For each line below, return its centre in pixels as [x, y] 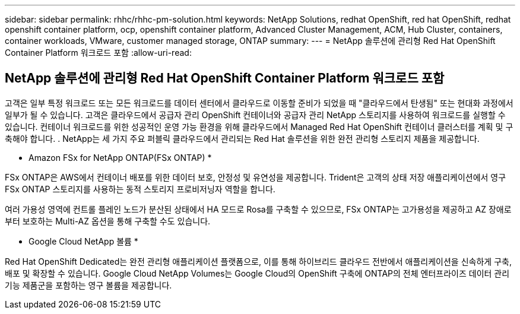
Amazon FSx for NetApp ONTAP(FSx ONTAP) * [120, 157]
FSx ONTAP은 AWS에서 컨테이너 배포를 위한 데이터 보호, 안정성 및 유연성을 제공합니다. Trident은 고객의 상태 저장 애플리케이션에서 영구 [256, 177]
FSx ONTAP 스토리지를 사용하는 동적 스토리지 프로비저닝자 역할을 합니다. [140, 189]
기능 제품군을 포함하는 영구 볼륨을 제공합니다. [88, 285]
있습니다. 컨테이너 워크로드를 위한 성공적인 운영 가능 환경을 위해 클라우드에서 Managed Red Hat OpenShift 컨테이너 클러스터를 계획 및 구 [259, 126]
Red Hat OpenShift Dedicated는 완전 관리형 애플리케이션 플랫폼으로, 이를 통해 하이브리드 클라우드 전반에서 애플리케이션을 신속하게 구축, [258, 261]
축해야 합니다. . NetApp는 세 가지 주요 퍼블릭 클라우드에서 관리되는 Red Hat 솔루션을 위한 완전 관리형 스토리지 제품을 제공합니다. [242, 138]
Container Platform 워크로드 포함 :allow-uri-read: [98, 53]
